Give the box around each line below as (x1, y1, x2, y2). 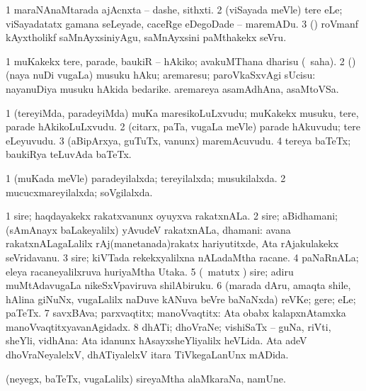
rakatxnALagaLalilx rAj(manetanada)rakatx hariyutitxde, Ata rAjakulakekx (6, 236, 339, 251)
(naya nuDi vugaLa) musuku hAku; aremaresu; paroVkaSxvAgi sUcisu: (6, 67, 316, 82)
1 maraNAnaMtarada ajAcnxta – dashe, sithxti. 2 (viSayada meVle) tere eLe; (6, 2, 343, 16)
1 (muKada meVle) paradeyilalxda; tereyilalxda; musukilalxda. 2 (6, 170, 286, 185)
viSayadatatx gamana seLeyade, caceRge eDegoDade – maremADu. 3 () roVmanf (6, 16, 359, 30)
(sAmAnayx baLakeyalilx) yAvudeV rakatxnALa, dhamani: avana (6, 222, 291, 237)
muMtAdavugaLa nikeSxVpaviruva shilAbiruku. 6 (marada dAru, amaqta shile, (6, 278, 351, 293)
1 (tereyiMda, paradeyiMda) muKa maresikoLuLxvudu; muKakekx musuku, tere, (6, 105, 359, 120)
